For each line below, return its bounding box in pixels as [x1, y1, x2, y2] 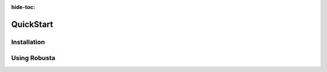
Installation [11, 38, 45, 46]
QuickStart [11, 19, 54, 30]
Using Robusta [11, 54, 56, 62]
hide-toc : [11, 4, 36, 10]
